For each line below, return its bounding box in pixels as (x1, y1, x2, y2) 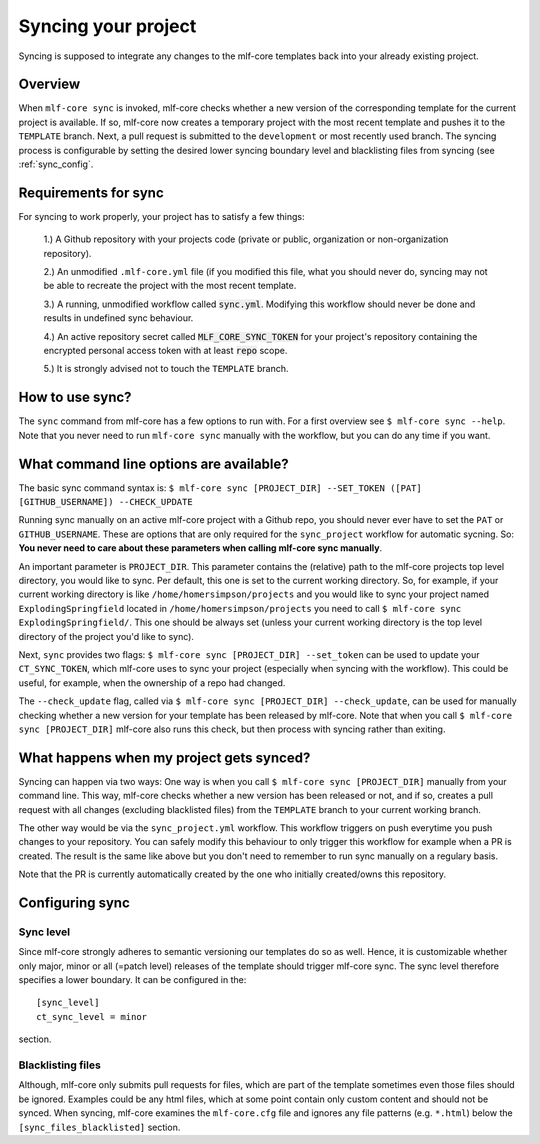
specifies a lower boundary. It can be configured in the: (18, 974, 247, 986)
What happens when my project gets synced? (18, 749, 311, 766)
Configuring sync (18, 894, 130, 911)
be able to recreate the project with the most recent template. (43, 280, 297, 292)
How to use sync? (18, 389, 132, 406)
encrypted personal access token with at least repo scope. (43, 345, 288, 357)
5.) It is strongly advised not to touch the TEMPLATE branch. (43, 363, 289, 375)
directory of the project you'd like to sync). (18, 630, 195, 642)
